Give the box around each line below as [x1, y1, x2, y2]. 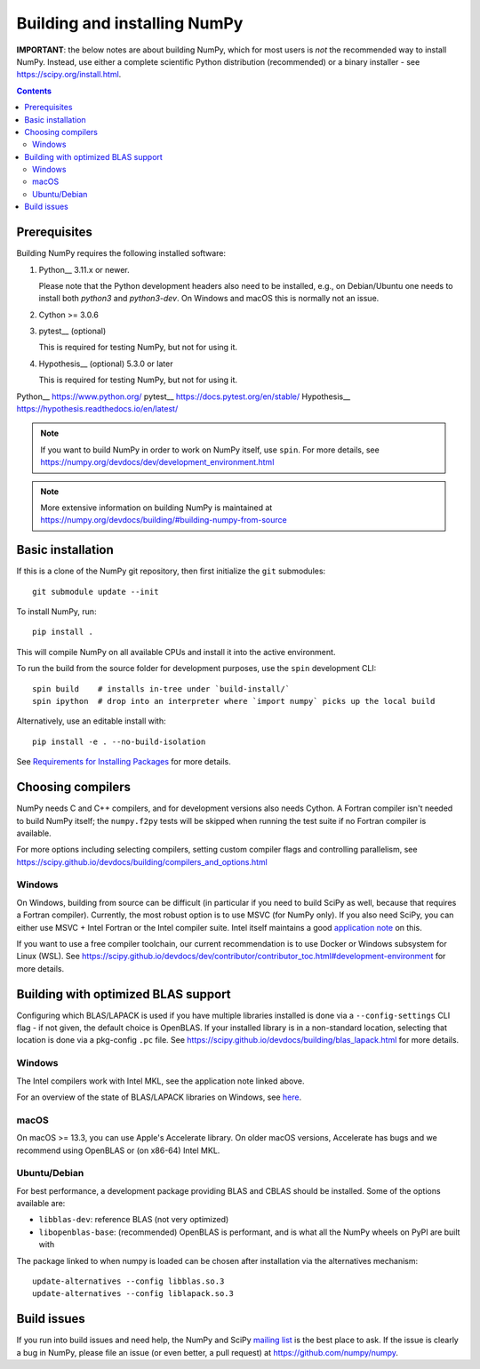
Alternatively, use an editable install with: [16, 716, 166, 726]
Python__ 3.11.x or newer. [38, 264, 130, 275]
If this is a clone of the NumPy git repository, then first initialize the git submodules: [16, 565, 326, 577]
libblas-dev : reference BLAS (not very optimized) [38, 1214, 229, 1225]
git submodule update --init [32, 587, 159, 596]
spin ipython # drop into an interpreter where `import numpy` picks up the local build [32, 696, 436, 707]
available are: [16, 1198, 66, 1209]
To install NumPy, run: [16, 606, 97, 617]
